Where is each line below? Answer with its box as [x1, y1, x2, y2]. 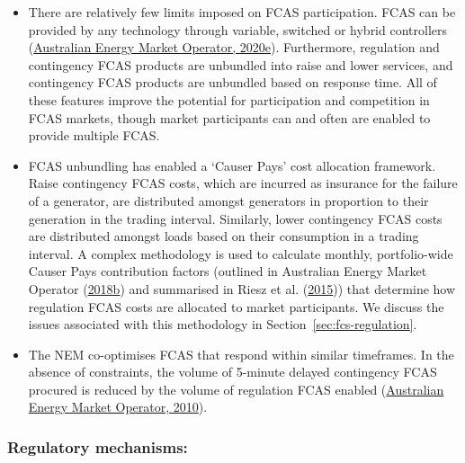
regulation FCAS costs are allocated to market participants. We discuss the [28, 297, 444, 316]
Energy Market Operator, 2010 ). [28, 397, 208, 416]
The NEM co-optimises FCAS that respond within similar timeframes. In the [28, 344, 454, 363]
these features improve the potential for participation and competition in [28, 90, 430, 109]
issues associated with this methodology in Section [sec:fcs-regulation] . [28, 315, 417, 334]
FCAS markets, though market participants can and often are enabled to [28, 108, 431, 127]
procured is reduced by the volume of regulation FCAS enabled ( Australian [28, 379, 444, 398]
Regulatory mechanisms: [7, 435, 188, 458]
